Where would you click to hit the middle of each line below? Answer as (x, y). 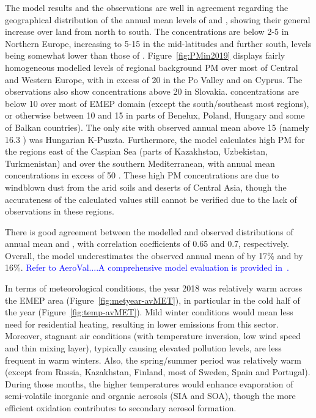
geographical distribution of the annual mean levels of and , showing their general (158, 19)
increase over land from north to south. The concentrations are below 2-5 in (147, 31)
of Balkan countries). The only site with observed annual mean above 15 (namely (157, 127)
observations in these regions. (60, 211)
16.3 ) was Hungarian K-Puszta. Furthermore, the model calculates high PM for (155, 139)
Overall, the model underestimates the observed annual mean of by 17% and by (154, 255)
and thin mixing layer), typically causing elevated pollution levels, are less (143, 348)
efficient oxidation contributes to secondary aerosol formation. (121, 408)
